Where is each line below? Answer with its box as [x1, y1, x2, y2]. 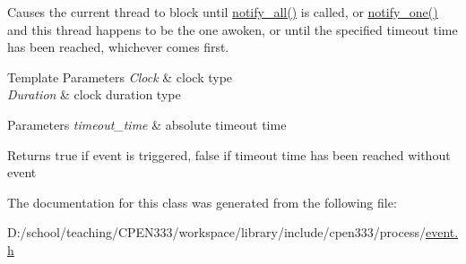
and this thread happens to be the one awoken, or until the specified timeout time [7, 20, 458, 38]
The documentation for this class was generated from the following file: [7, 192, 397, 211]
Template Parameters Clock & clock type [7, 67, 233, 86]
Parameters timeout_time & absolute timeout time [7, 115, 287, 133]
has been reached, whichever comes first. [7, 38, 229, 56]
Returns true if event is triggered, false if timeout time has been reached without [7, 145, 451, 164]
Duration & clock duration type [7, 85, 181, 104]
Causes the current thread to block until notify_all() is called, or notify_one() [7, 3, 438, 21]
